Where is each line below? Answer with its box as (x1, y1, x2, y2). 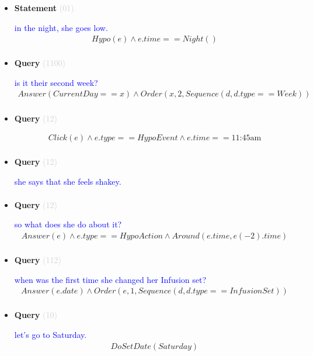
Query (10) (14, 309, 57, 321)
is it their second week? (14, 76, 98, 88)
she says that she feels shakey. (14, 175, 121, 187)
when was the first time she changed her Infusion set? (14, 273, 207, 285)
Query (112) (14, 254, 61, 266)
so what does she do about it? (14, 218, 122, 230)
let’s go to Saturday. (14, 328, 87, 340)
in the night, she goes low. (14, 21, 108, 33)
